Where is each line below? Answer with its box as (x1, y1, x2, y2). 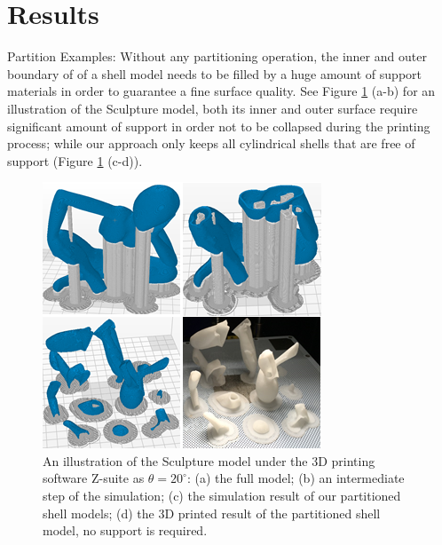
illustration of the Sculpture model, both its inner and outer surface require (7, 99, 418, 117)
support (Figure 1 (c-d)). (7, 151, 143, 170)
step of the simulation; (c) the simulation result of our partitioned (43, 486, 401, 505)
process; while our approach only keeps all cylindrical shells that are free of (7, 134, 415, 153)
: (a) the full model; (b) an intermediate (186, 469, 405, 487)
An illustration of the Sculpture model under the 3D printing (43, 451, 375, 470)
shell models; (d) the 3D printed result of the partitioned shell (43, 503, 381, 522)
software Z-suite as (43, 469, 145, 487)
